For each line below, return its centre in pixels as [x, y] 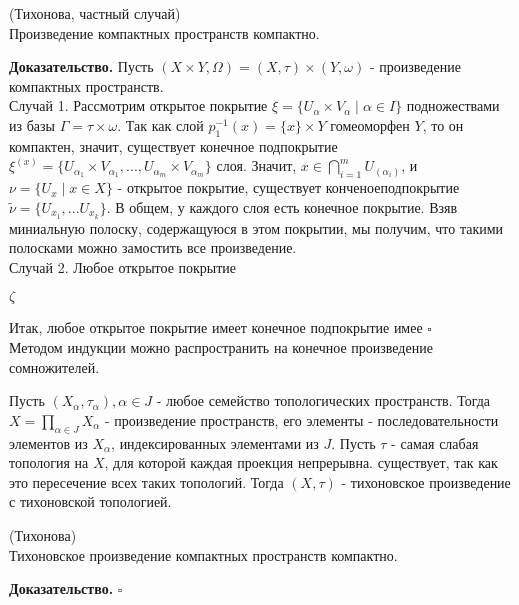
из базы [32, 124]
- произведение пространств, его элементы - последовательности [302, 419]
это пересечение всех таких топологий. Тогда [146, 481]
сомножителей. [54, 366]
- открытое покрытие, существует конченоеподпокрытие [288, 187]
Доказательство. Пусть [81, 66]
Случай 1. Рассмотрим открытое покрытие [138, 105]
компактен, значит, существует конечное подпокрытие [173, 145]
